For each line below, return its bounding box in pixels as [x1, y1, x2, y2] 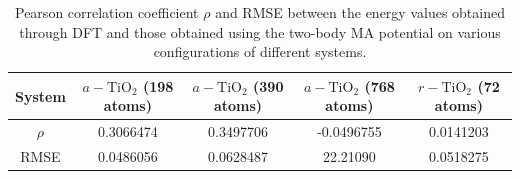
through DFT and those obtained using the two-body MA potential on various [19, 21, 501, 42]
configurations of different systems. [153, 41, 367, 62]
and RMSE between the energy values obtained [215, 2, 505, 22]
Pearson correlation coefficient [15, 2, 199, 22]
